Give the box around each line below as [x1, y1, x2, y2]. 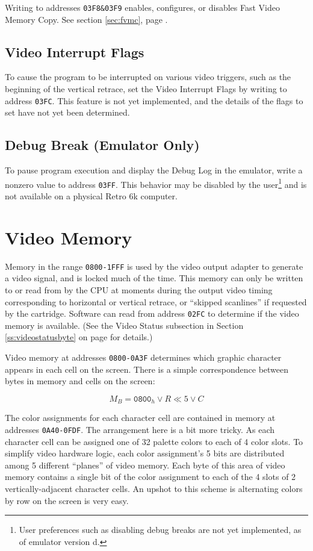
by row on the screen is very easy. [5, 494, 129, 506]
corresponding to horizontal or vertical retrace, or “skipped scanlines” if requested [5, 295, 307, 308]
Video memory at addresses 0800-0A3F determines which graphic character [5, 351, 282, 363]
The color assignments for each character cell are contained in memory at [5, 411, 276, 424]
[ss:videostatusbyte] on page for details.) [5, 331, 153, 343]
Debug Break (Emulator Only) [5, 135, 200, 154]
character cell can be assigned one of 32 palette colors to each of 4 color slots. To [5, 435, 303, 447]
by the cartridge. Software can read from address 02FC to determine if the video [5, 307, 299, 320]
